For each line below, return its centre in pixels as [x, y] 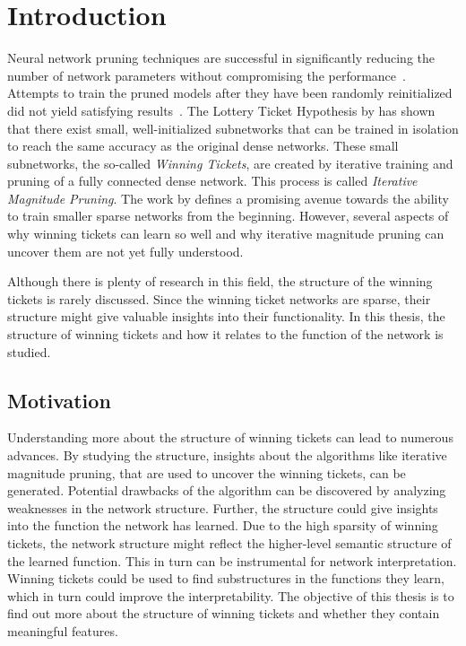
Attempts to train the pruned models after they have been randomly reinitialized [230, 93]
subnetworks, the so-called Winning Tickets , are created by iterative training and [230, 163]
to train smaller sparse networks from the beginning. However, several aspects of [228, 216]
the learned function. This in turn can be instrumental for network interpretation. [232, 560]
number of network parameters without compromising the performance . [207, 75]
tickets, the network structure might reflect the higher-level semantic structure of [229, 542]
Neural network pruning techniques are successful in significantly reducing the [221, 58]
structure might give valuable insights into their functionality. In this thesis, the [226, 316]
